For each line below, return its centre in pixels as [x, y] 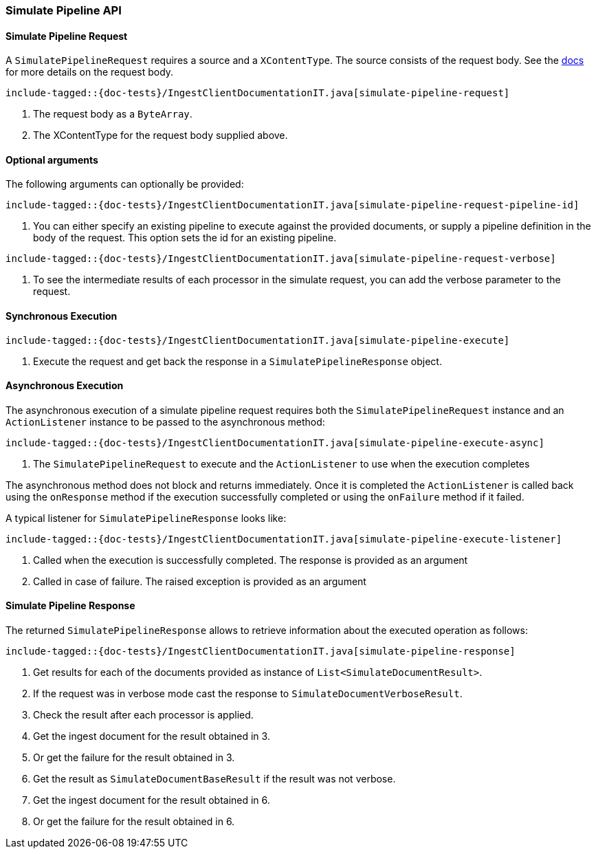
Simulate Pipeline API [64, 10]
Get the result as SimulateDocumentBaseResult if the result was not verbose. [214, 779]
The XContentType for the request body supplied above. [161, 135]
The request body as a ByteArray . [113, 114]
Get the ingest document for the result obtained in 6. [152, 800]
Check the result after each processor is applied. [143, 715]
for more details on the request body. [90, 72]
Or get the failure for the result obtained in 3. [134, 758]
